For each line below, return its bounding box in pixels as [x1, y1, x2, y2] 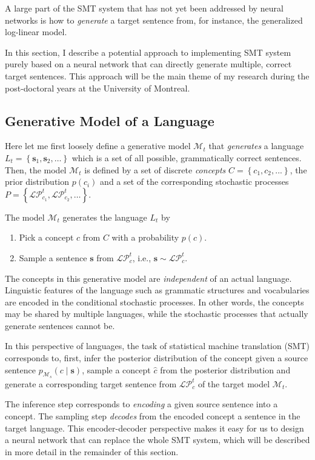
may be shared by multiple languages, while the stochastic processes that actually [5, 307, 308, 320]
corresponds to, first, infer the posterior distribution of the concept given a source [5, 352, 308, 364]
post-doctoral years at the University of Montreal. [5, 81, 190, 94]
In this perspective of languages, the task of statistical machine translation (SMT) [5, 339, 310, 352]
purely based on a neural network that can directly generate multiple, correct [5, 58, 292, 70]
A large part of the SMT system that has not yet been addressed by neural [5, 2, 283, 14]
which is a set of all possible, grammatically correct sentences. [71, 151, 302, 164]
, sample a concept [82, 363, 151, 376]
